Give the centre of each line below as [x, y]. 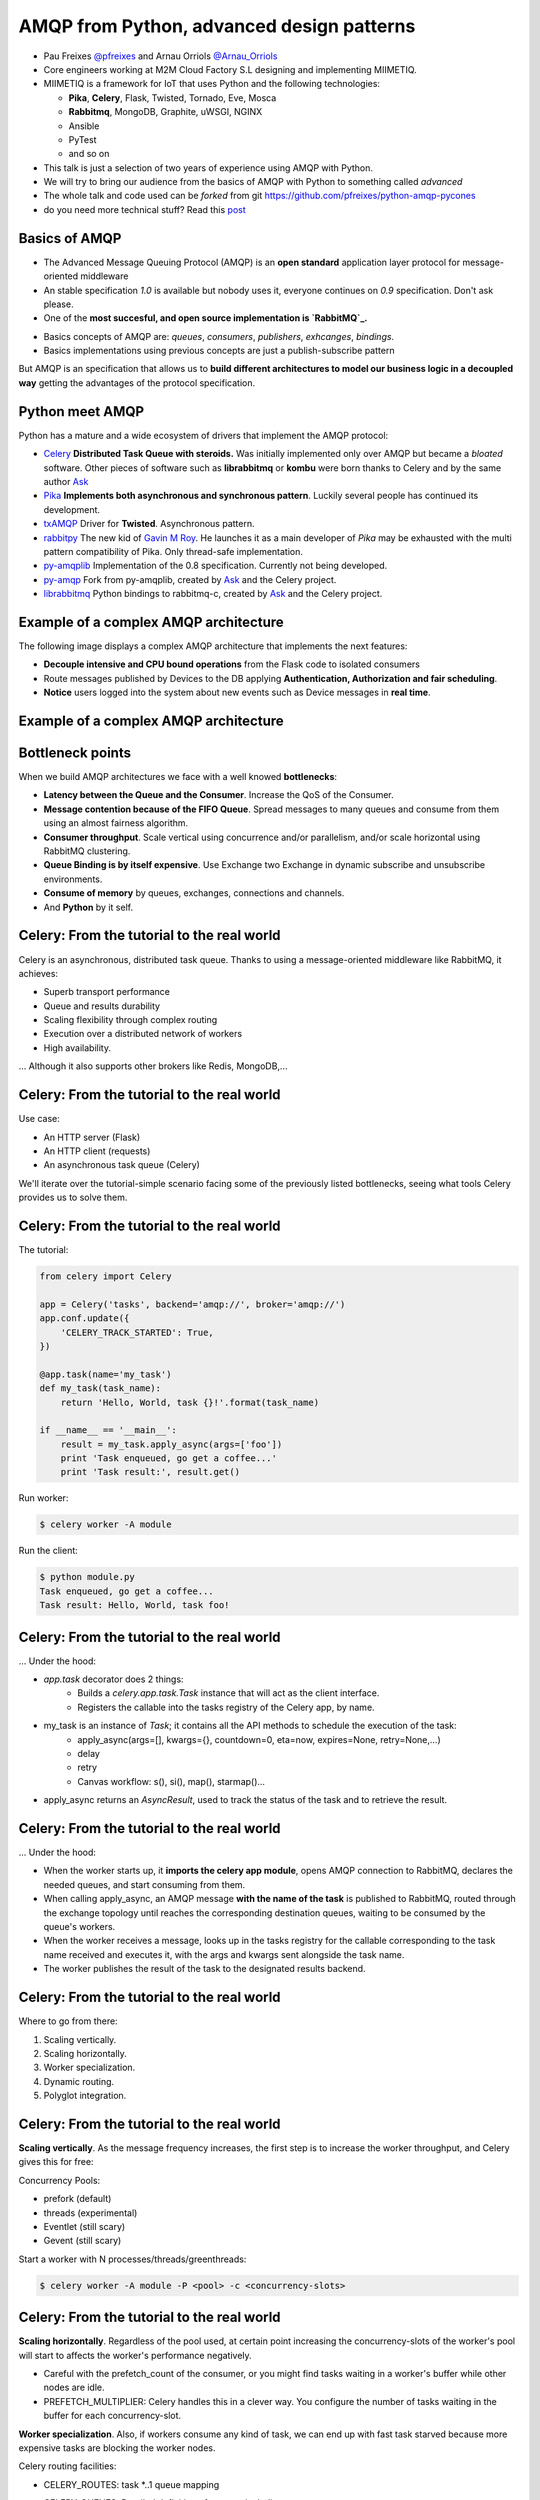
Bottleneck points [75, 752]
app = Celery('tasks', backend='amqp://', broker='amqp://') [192, 1304]
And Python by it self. [88, 907]
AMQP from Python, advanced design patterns [217, 26]
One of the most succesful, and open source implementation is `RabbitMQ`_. [205, 318]
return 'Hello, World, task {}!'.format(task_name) [190, 1402]
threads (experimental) [90, 2212]
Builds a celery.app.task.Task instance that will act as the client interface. [228, 1693]
